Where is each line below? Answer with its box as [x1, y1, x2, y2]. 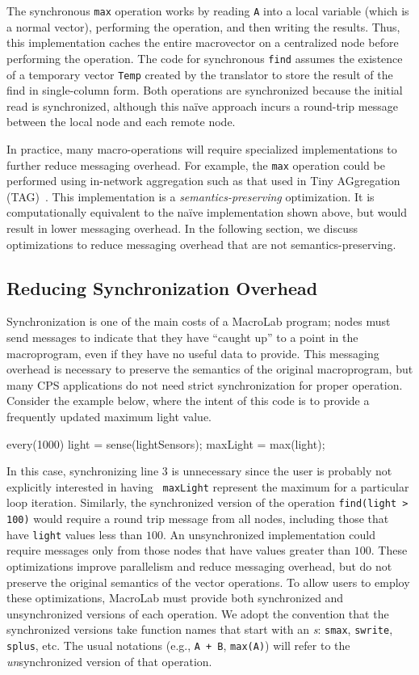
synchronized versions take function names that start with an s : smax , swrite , [6, 621, 393, 638]
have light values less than [6, 525, 143, 542]
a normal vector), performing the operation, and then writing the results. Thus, [6, 18, 400, 35]
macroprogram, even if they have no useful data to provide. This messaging [6, 344, 379, 361]
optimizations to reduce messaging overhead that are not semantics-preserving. [6, 235, 396, 252]
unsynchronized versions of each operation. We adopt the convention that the [6, 605, 389, 622]
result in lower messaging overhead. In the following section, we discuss [6, 219, 358, 236]
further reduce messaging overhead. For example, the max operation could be [6, 156, 385, 173]
